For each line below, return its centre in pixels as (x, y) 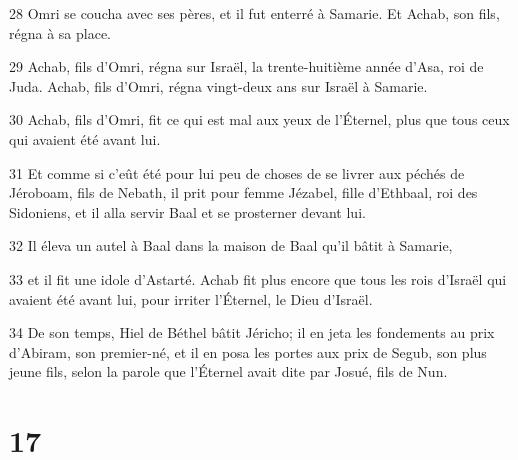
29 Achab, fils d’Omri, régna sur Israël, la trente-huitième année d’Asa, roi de (246, 66)
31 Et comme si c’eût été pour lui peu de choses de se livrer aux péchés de (237, 172)
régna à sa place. (60, 32)
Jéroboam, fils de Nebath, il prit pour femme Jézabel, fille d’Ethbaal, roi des (243, 192)
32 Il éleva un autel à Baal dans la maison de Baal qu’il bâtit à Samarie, (231, 245)
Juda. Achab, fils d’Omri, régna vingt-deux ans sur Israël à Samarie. (218, 85)
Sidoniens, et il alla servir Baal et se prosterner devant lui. (187, 211)
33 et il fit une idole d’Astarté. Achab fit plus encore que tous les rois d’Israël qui (258, 278)
